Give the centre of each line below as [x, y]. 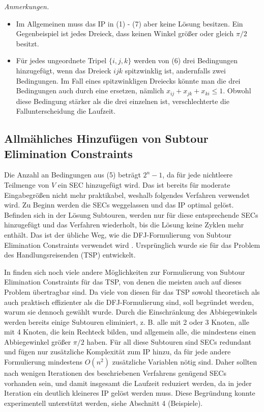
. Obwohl [237, 91]
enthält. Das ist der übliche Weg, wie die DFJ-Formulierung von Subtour [118, 234]
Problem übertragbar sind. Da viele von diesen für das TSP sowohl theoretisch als [132, 291]
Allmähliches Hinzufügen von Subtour [106, 138]
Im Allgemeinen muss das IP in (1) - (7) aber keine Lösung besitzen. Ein [129, 23]
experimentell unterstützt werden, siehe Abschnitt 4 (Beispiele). [104, 403]
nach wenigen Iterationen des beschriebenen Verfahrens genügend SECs [115, 373]
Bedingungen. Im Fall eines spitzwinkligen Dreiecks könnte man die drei [128, 80]
